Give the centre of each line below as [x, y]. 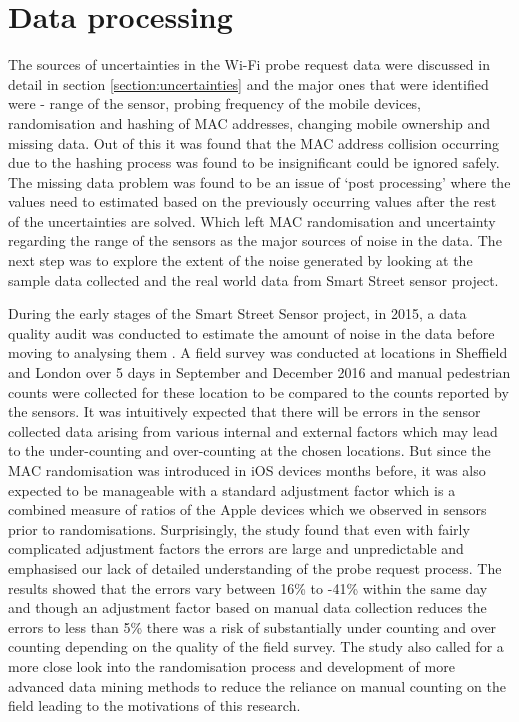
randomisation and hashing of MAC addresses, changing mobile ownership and [249, 122]
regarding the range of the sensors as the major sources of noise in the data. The [255, 240]
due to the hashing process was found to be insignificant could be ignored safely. [254, 162]
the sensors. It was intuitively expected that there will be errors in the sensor [244, 411]
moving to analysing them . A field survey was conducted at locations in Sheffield [258, 352]
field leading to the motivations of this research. [154, 705]
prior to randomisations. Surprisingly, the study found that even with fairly [239, 528]
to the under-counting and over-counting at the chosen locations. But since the [249, 450]
